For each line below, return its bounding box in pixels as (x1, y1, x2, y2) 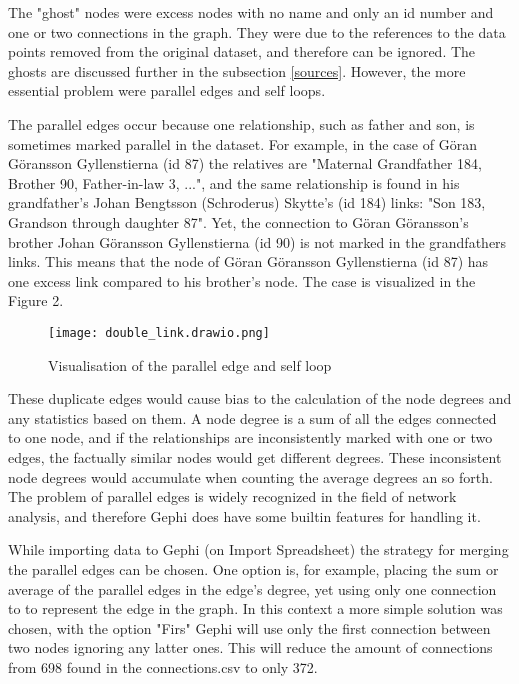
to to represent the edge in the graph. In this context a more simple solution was (8, 598, 503, 619)
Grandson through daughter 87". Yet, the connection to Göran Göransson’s (8, 211, 469, 232)
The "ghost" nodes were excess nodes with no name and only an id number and (8, 2, 494, 22)
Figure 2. (8, 290, 64, 311)
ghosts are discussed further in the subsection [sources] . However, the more (8, 60, 466, 81)
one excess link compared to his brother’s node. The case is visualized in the (8, 270, 476, 291)
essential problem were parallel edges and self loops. (8, 80, 326, 101)
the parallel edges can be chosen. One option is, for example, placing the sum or (8, 558, 499, 579)
